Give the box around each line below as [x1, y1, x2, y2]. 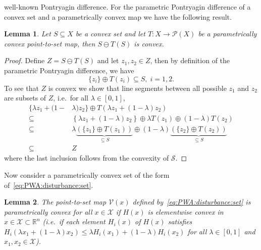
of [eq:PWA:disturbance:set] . [4, 179, 93, 190]
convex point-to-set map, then [4, 38, 95, 48]
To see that [4, 82, 39, 93]
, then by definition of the [150, 55, 230, 66]
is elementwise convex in [147, 206, 224, 217]
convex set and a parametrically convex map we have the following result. [4, 11, 232, 22]
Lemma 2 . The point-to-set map [4, 196, 107, 207]
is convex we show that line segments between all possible [48, 82, 227, 93]
